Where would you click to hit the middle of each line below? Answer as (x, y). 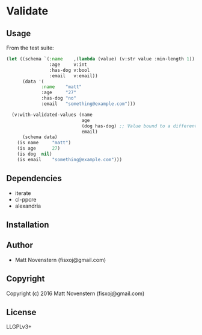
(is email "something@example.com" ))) (69, 159)
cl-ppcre (26, 199)
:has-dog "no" (59, 98)
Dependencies (34, 178)
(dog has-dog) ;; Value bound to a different (139, 126)
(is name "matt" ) (44, 143)
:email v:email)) (73, 76)
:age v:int (68, 65)
